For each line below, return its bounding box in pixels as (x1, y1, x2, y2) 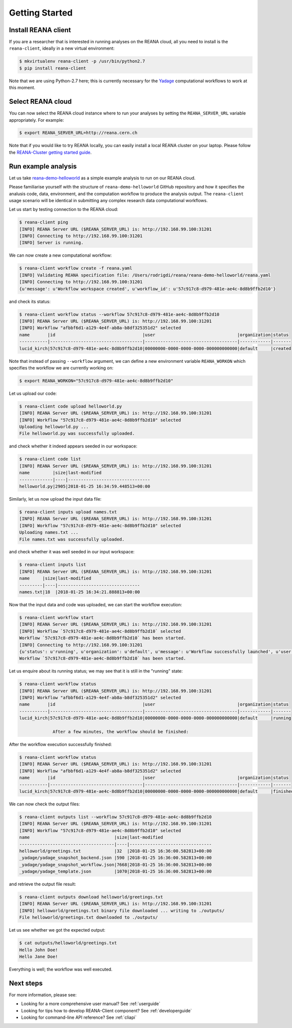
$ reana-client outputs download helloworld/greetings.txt (19, 894, 163, 900)
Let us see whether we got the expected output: (9, 927, 106, 933)
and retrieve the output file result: (9, 881, 76, 887)
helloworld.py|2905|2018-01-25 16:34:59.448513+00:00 (19, 484, 150, 489)
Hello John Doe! (19, 947, 58, 953)
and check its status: (9, 299, 51, 304)
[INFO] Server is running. (19, 240, 84, 245)
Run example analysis (9, 162, 77, 170)
